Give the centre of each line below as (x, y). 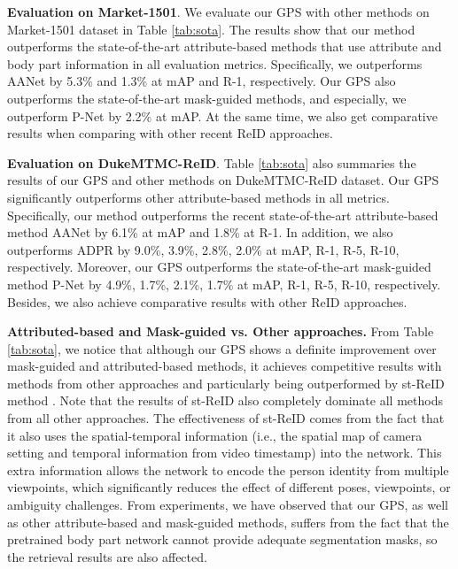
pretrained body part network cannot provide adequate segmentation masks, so (222, 539)
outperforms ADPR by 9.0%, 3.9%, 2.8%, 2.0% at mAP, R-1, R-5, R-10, (203, 249)
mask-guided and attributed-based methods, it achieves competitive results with (225, 366)
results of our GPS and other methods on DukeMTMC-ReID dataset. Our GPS (223, 180)
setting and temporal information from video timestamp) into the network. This (225, 453)
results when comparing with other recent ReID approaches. (170, 133)
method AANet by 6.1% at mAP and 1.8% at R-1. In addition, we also (200, 232)
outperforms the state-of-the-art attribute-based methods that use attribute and (225, 46)
